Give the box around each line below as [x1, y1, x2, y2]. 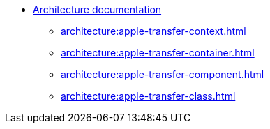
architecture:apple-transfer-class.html [61, 90, 236, 102]
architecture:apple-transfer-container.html [61, 47, 255, 59]
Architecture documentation [33, 3, 162, 15]
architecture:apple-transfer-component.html [61, 68, 264, 80]
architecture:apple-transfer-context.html [61, 25, 246, 37]
